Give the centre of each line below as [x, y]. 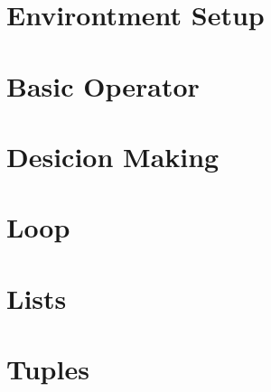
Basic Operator [103, 85]
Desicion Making [113, 156]
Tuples [48, 369]
